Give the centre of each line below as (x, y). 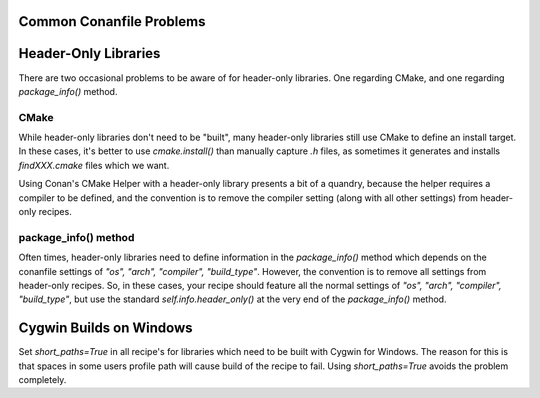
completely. (42, 380)
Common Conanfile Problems (112, 21)
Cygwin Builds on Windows (106, 328)
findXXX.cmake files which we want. (94, 165)
